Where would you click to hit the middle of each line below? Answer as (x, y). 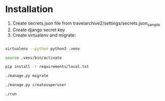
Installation (29, 9)
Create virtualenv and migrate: (44, 35)
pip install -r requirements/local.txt (47, 67)
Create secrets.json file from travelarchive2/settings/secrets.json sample (86, 24)
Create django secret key (39, 30)
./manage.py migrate (27, 76)
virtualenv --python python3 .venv (43, 49)
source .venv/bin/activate (34, 58)
